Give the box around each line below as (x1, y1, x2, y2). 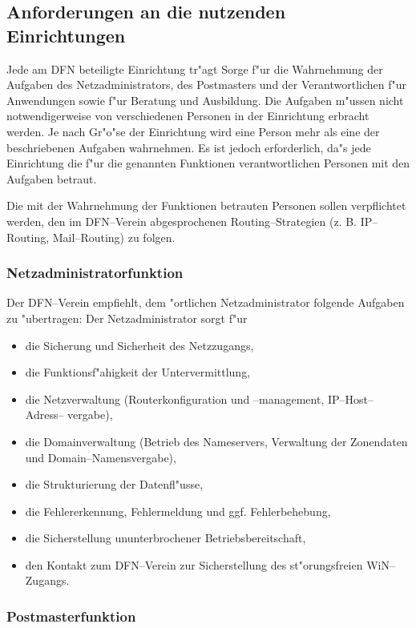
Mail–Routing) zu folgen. (52, 228, 176, 245)
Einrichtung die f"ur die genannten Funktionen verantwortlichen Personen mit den (6, 155, 410, 171)
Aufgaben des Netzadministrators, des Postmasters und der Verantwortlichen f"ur (6, 76, 406, 93)
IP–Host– (327, 390, 374, 407)
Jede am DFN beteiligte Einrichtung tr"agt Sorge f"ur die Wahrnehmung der (6, 60, 383, 77)
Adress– (25, 406, 64, 423)
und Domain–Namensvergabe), (25, 449, 176, 465)
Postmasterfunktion (6, 606, 136, 626)
